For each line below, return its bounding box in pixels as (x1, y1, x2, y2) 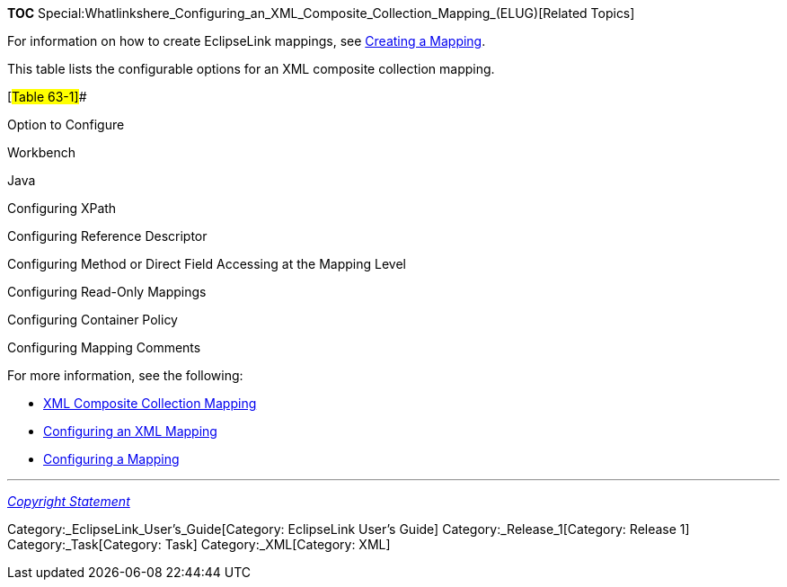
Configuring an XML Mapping (43, 423, 217, 439)
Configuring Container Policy (7, 312, 178, 327)
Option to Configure (7, 117, 125, 132)
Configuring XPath (7, 200, 117, 216)
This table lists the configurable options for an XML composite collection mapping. (7, 61, 495, 76)
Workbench (7, 145, 75, 160)
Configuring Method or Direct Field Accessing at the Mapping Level (7, 256, 406, 271)
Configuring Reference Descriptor (7, 228, 208, 244)
